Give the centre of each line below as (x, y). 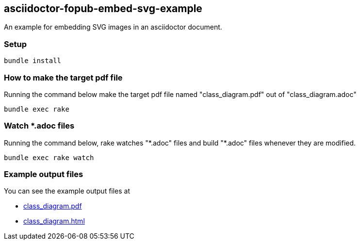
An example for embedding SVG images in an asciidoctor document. (113, 27)
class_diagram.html (54, 221)
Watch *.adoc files (39, 126)
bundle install (33, 61)
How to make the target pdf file (63, 77)
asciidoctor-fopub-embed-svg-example (103, 8)
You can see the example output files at (67, 191)
